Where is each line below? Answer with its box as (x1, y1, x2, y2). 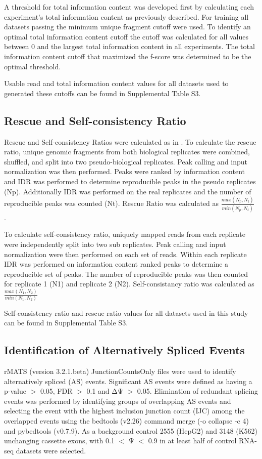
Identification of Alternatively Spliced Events (4, 342, 245, 358)
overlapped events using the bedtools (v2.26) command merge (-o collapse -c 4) (4, 415, 249, 426)
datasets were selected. (16, 445, 86, 455)
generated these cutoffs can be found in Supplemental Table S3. (4, 88, 201, 98)
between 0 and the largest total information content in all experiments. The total (4, 41, 255, 52)
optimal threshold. (4, 61, 61, 71)
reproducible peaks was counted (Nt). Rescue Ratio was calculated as (4, 198, 219, 208)
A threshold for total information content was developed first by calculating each (4, 2, 254, 12)
